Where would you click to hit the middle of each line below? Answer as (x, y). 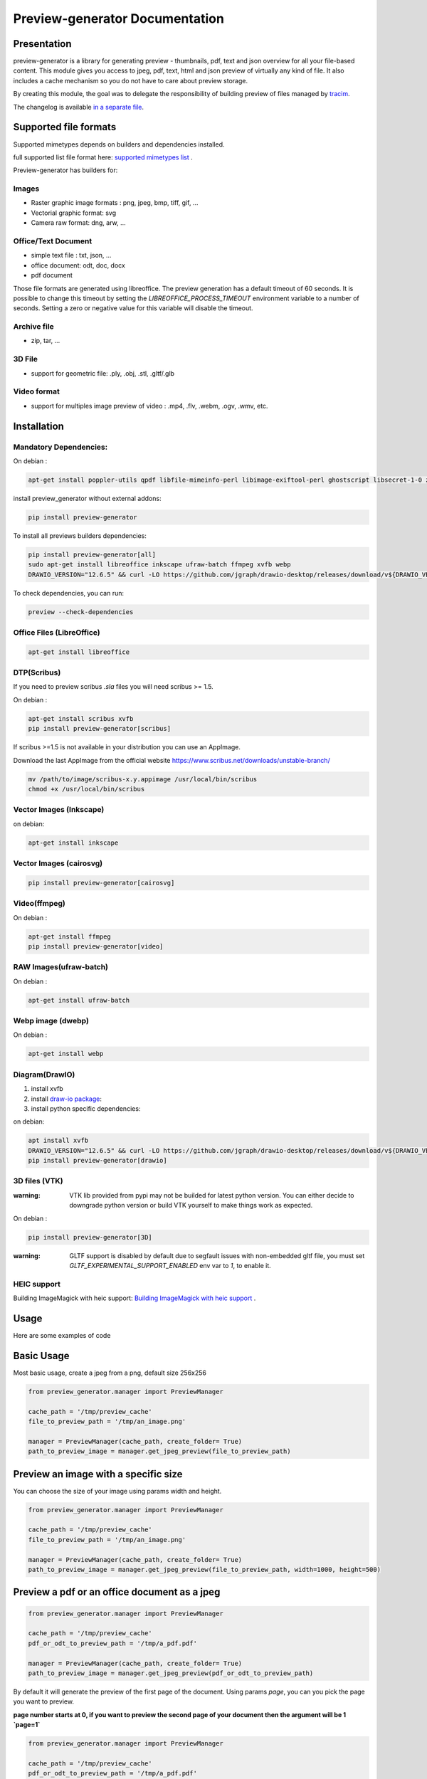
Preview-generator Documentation (118, 19)
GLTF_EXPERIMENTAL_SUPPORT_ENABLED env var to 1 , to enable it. (170, 1265)
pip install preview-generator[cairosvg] (101, 883)
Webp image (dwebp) (51, 1021)
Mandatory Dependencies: (60, 447)
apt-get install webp (66, 1054)
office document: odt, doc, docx (78, 265)
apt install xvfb (58, 1141)
